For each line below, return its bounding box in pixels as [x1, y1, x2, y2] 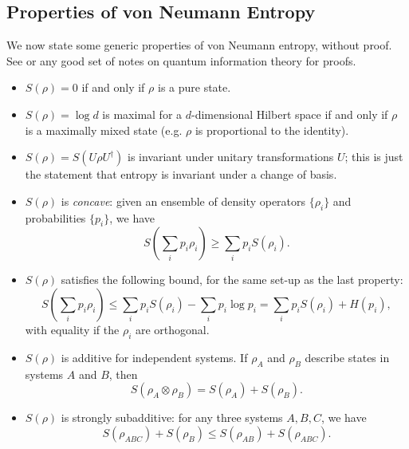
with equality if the [25, 321, 120, 337]
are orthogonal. [136, 321, 210, 337]
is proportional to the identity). [195, 121, 349, 138]
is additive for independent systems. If [61, 349, 248, 365]
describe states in [305, 349, 390, 365]
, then [108, 365, 138, 382]
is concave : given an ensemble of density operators [61, 192, 306, 209]
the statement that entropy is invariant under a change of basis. [25, 166, 337, 183]
